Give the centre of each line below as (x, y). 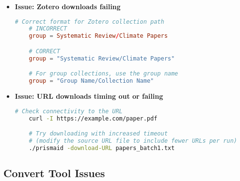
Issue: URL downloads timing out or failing (89, 96)
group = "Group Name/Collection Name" (91, 81)
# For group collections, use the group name (104, 74)
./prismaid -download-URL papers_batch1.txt (102, 148)
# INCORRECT (48, 29)
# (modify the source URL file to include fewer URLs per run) (133, 141)
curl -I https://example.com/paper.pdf (93, 118)
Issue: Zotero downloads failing (68, 6)
